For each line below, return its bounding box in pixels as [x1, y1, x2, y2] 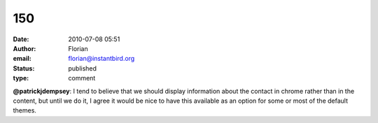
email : [13, 55, 31, 63]
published [68, 64, 97, 73]
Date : [13, 35, 29, 43]
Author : [13, 44, 36, 52]
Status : [13, 64, 35, 73]
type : [13, 74, 29, 82]
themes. [13, 106, 36, 115]
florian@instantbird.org [68, 55, 135, 63]
